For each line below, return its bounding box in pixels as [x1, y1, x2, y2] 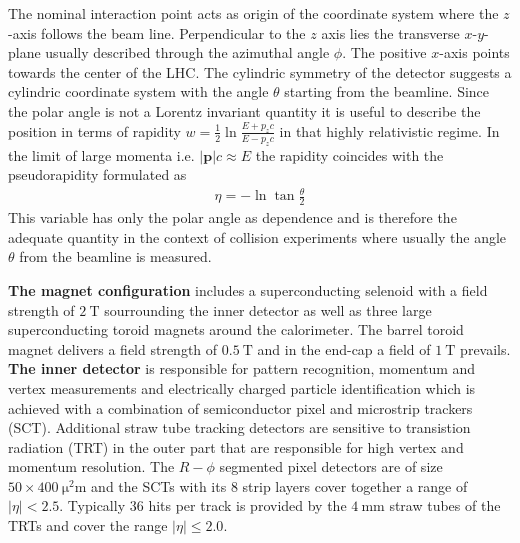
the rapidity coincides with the [255, 144, 444, 165]
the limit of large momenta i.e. [8, 144, 195, 165]
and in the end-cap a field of [257, 338, 431, 359]
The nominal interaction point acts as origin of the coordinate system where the [8, 3, 499, 23]
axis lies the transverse [321, 22, 460, 43]
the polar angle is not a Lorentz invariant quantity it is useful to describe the [8, 100, 481, 121]
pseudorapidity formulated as [8, 164, 187, 185]
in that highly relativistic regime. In [279, 120, 500, 141]
